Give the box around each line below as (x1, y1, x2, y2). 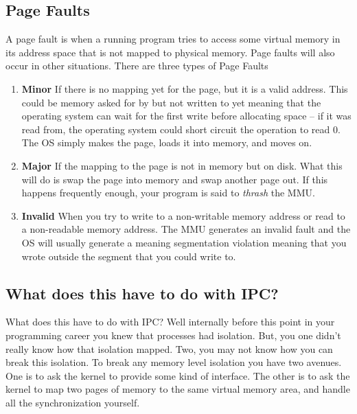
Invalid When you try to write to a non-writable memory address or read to (21, 208, 345, 222)
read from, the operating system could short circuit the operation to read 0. (21, 122, 341, 136)
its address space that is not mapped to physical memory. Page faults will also (5, 45, 335, 59)
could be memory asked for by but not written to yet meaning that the (21, 95, 321, 109)
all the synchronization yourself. (5, 395, 140, 409)
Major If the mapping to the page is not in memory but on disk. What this (21, 158, 343, 172)
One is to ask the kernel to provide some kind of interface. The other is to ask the (5, 368, 350, 382)
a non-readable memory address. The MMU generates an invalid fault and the (21, 222, 351, 236)
